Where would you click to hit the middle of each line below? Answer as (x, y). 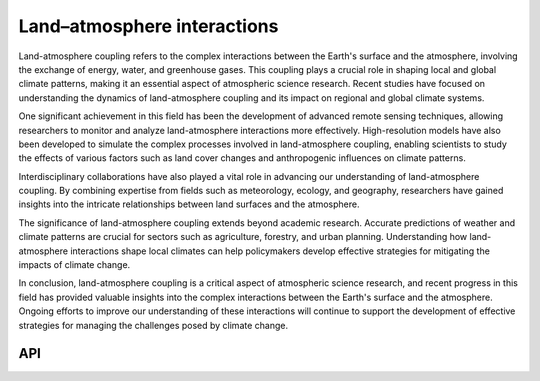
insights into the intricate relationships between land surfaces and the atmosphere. (189, 204)
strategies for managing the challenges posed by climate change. (153, 325)
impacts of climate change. (74, 265)
